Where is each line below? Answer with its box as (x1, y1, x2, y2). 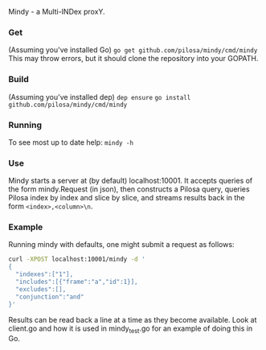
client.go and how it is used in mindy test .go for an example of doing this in (8, 323, 253, 335)
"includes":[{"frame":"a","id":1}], (15, 278, 138, 286)
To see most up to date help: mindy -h (8, 137, 134, 147)
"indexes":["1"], (15, 270, 74, 278)
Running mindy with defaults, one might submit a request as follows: (8, 240, 235, 249)
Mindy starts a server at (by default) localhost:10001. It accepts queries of (8, 176, 253, 186)
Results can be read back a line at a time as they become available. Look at (8, 315, 257, 324)
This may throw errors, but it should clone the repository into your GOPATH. (8, 54, 259, 64)
